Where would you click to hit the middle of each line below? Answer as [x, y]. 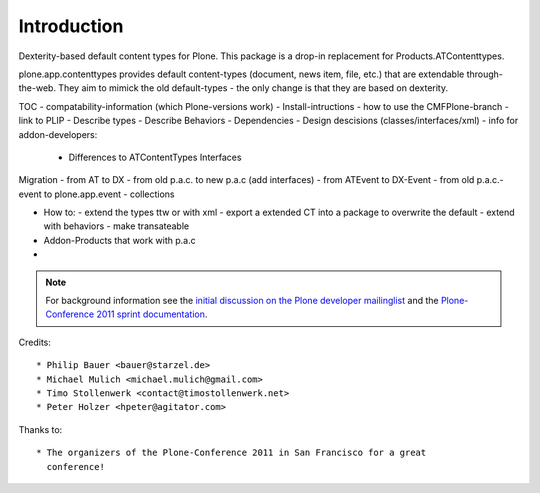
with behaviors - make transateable [116, 226]
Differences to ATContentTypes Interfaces [155, 157]
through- [485, 74]
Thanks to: [40, 429]
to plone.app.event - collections [109, 194]
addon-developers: [58, 134]
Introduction [71, 26]
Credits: [35, 342]
